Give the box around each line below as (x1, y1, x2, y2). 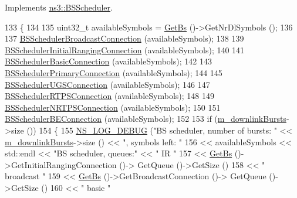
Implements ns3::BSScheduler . (5, 1, 113, 13)
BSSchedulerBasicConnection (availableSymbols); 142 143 (5, 55, 212, 67)
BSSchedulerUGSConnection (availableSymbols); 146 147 (5, 78, 210, 90)
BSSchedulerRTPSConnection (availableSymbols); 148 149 (5, 90, 214, 102)
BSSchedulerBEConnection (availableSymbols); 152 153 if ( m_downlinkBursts (5, 112, 286, 125)
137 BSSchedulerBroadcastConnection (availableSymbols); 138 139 (5, 32, 244, 45)
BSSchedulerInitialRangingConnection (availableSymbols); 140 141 (5, 43, 245, 56)
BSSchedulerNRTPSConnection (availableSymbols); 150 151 (5, 101, 221, 113)
